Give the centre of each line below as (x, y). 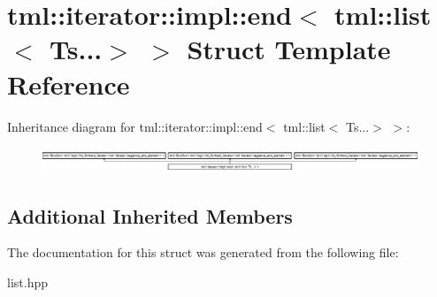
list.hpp (27, 282)
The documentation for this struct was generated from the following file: (203, 252)
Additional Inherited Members (150, 215)
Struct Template (289, 49)
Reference (69, 84)
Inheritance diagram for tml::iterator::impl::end (135, 126)
